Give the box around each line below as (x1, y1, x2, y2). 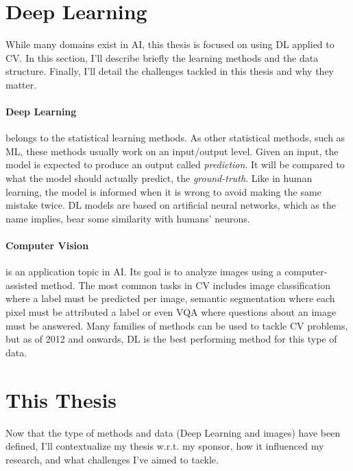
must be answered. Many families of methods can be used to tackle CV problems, (5, 318, 348, 332)
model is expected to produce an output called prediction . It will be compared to (5, 157, 345, 172)
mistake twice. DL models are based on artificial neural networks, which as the (5, 198, 336, 212)
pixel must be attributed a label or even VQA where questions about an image (5, 305, 337, 319)
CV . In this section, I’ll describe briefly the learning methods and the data (5, 50, 319, 65)
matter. (5, 77, 37, 91)
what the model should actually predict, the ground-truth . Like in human (5, 171, 313, 185)
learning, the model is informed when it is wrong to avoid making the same (5, 184, 321, 198)
